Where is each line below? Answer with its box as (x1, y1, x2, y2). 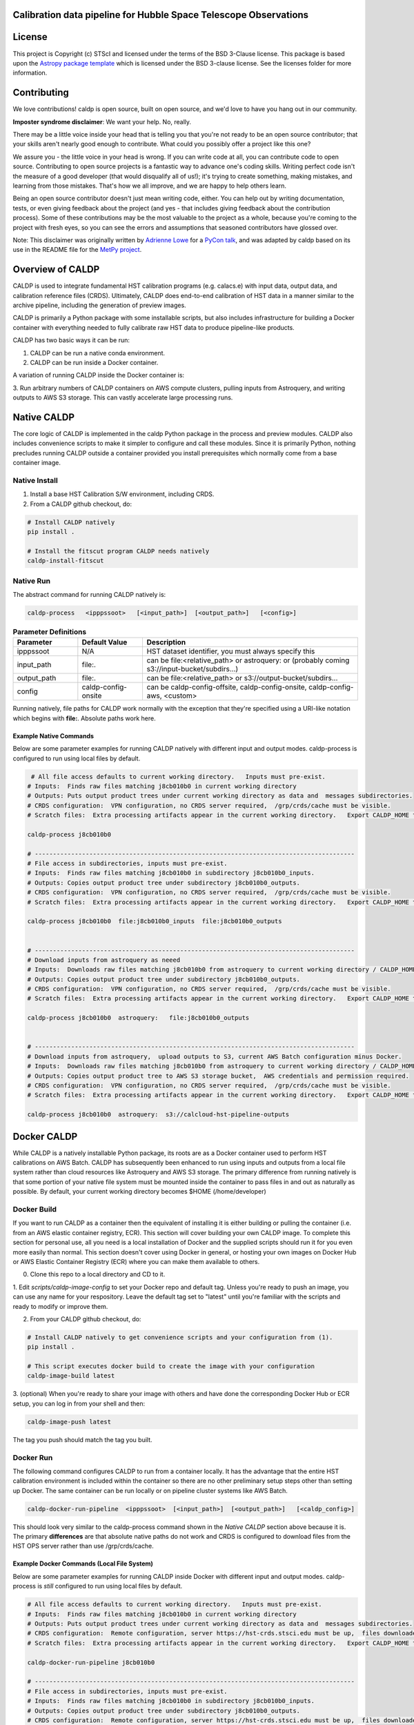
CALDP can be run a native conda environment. (30, 348, 166, 357)
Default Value (81, 638, 128, 647)
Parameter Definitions (12, 627, 86, 637)
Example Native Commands (12, 731, 95, 740)
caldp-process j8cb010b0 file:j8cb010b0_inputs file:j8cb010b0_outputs (27, 918, 282, 925)
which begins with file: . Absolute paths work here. (12, 714, 156, 722)
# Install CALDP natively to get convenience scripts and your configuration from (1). (27, 1333, 333, 1341)
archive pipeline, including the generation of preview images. (12, 301, 186, 309)
